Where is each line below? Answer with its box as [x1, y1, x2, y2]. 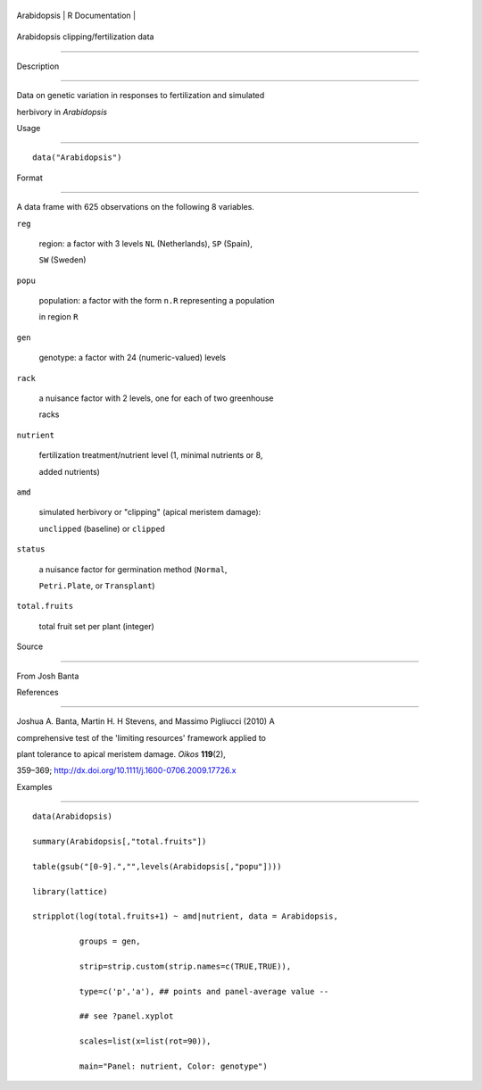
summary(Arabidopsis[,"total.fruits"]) [32, 836, 207, 847]
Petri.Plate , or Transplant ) [38, 580, 155, 591]
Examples [16, 781, 53, 792]
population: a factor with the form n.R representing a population [38, 295, 276, 306]
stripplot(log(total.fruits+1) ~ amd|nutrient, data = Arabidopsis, [32, 911, 338, 921]
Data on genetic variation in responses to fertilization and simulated [16, 90, 265, 101]
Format [16, 172, 44, 183]
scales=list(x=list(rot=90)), [79, 1036, 212, 1046]
